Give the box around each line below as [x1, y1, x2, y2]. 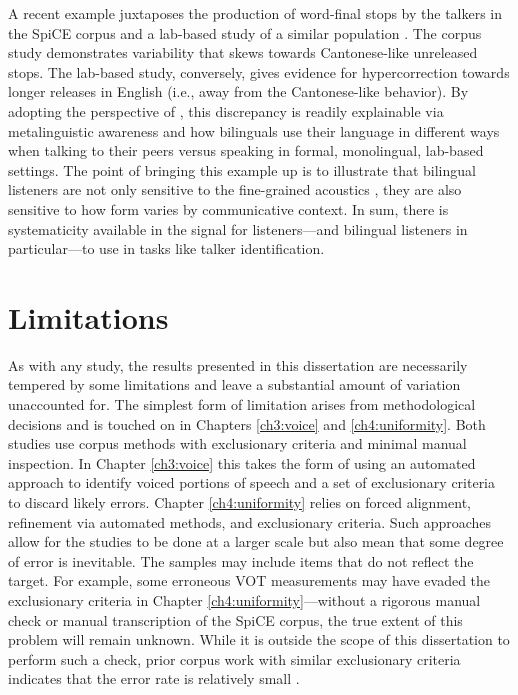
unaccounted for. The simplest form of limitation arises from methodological [8, 394, 476, 415]
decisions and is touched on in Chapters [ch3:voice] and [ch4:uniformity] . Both [8, 413, 486, 434]
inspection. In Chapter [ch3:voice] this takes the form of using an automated [8, 452, 476, 473]
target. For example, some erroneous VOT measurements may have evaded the [8, 570, 491, 591]
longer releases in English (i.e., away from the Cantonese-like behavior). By [8, 81, 469, 102]
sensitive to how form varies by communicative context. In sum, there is [8, 198, 449, 219]
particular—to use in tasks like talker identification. [8, 238, 325, 259]
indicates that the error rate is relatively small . [8, 668, 300, 689]
